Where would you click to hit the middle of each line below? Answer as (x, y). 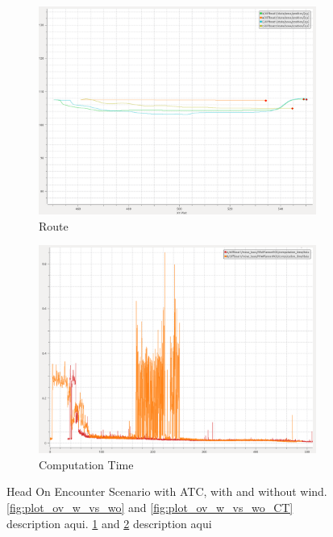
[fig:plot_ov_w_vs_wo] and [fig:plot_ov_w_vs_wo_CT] (150, 507)
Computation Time (86, 464)
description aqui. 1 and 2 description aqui (109, 523)
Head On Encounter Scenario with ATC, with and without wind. (167, 491)
